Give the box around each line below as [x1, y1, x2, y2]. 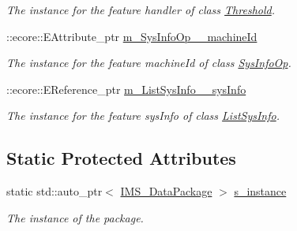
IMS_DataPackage [120, 183, 212, 199]
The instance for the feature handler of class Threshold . [6, 2, 275, 17]
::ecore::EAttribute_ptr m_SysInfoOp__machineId [6, 28, 258, 44]
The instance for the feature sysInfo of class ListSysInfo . [6, 107, 280, 124]
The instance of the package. [6, 209, 144, 225]
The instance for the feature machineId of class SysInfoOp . [6, 54, 291, 71]
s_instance [234, 183, 287, 199]
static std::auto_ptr [6, 183, 103, 199]
